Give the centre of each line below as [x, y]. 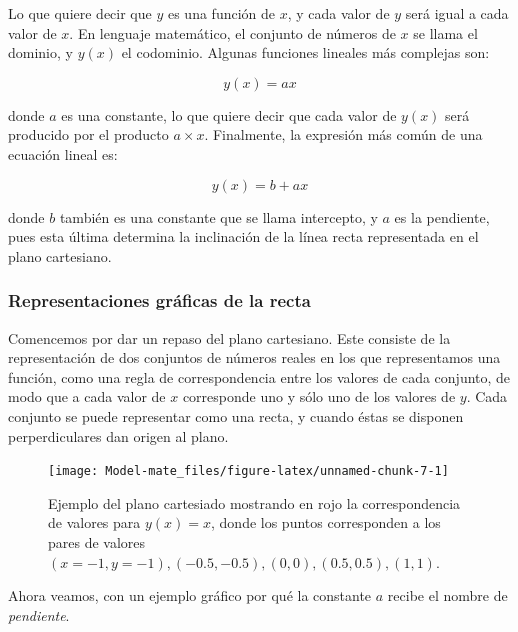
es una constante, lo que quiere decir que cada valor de [229, 114]
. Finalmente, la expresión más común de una [343, 134]
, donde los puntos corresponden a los [326, 522]
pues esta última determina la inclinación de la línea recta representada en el [243, 236]
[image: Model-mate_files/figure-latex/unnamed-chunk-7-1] [248, 471]
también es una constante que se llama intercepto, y [218, 216]
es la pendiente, [442, 216]
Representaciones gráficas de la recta [159, 300]
